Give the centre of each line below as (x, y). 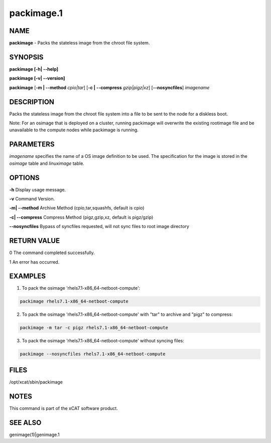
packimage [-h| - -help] (34, 69)
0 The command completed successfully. (52, 253)
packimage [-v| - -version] (37, 78)
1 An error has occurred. (34, 262)
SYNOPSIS (26, 57)
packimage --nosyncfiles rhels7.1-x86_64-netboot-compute (93, 354)
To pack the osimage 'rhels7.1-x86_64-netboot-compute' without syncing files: (103, 341)
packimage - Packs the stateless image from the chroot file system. (80, 43)
